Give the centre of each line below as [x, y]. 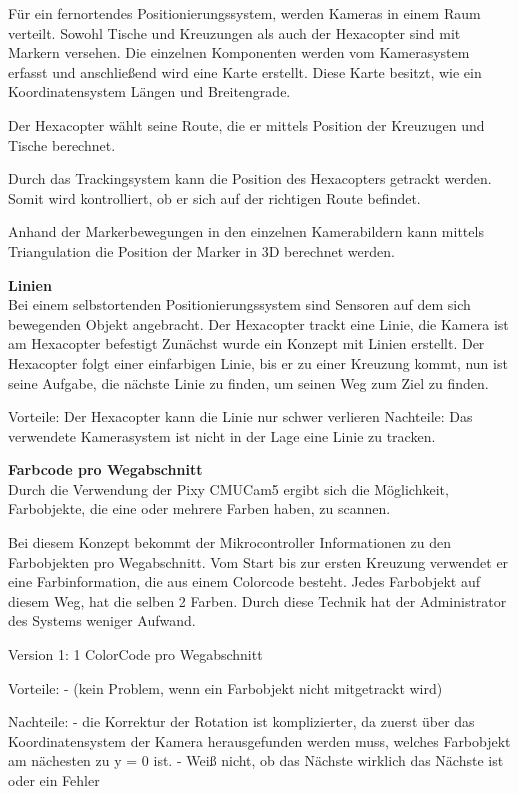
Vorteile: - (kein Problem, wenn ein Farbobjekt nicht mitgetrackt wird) [225, 687]
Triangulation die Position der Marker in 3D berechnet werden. [201, 250]
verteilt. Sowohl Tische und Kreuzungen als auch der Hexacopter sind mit [234, 32]
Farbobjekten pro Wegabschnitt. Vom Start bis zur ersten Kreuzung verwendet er [258, 561]
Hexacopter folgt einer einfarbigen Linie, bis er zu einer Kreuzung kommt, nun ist [258, 362]
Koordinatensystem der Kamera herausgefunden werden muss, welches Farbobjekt [259, 740]
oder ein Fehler [54, 780]
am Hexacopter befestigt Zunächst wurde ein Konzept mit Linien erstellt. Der [246, 343]
